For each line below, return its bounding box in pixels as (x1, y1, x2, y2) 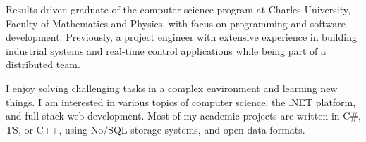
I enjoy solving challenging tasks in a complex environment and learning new (6, 80, 338, 95)
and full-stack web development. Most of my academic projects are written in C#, (6, 108, 361, 123)
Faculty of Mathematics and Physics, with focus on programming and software (6, 15, 346, 30)
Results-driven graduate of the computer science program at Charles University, (6, 2, 350, 16)
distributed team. (6, 57, 80, 72)
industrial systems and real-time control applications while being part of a (6, 43, 327, 58)
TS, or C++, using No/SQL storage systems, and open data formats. (6, 122, 305, 136)
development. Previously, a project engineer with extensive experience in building (6, 30, 357, 44)
